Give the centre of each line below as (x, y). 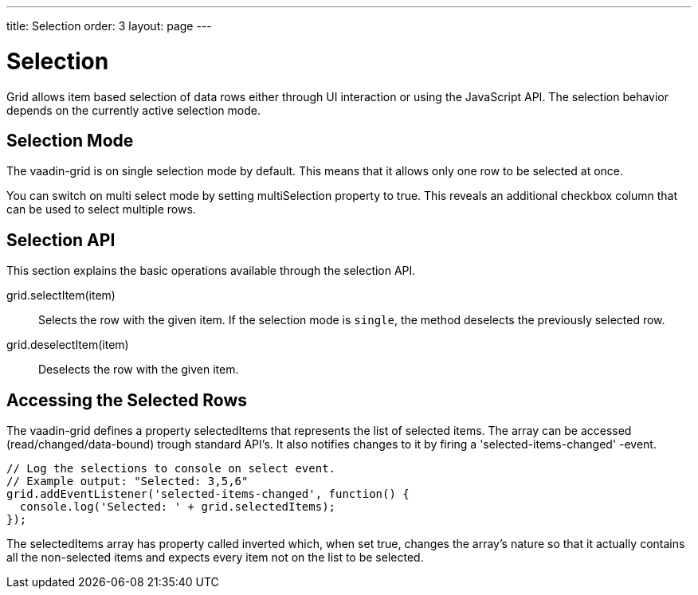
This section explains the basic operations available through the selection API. (211, 271)
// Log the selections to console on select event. (171, 469)
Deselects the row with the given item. (139, 370)
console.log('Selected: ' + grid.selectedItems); (178, 507)
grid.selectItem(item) (61, 296)
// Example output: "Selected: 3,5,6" (127, 481)
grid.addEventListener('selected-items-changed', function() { (208, 494)
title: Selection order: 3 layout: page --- (109, 26)
